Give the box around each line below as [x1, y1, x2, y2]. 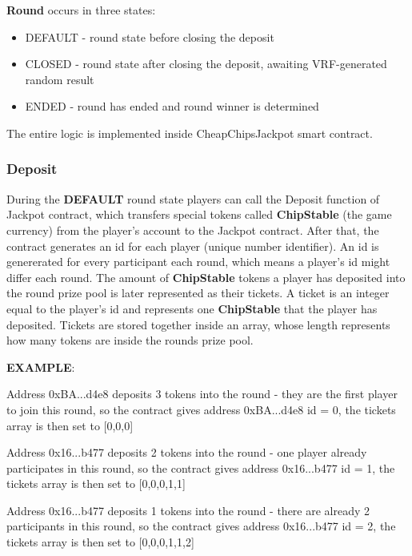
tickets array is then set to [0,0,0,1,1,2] [6, 534, 194, 550]
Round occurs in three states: [6, 2, 156, 18]
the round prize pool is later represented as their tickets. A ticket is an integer [6, 284, 390, 301]
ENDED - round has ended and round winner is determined [25, 98, 319, 115]
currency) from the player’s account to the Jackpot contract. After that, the [6, 221, 379, 238]
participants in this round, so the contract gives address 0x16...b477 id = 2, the [6, 518, 396, 534]
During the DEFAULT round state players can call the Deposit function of [6, 190, 380, 207]
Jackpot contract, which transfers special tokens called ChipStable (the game [6, 206, 392, 223]
